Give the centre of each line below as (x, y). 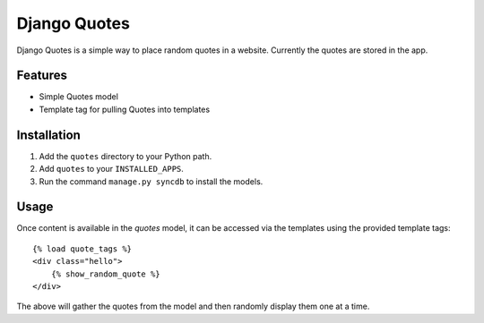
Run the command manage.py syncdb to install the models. (151, 181)
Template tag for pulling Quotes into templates (125, 109)
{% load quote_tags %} (82, 249)
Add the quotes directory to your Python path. (125, 156)
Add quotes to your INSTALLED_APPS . (111, 169)
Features (42, 76)
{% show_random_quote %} (105, 274)
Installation (48, 135)
